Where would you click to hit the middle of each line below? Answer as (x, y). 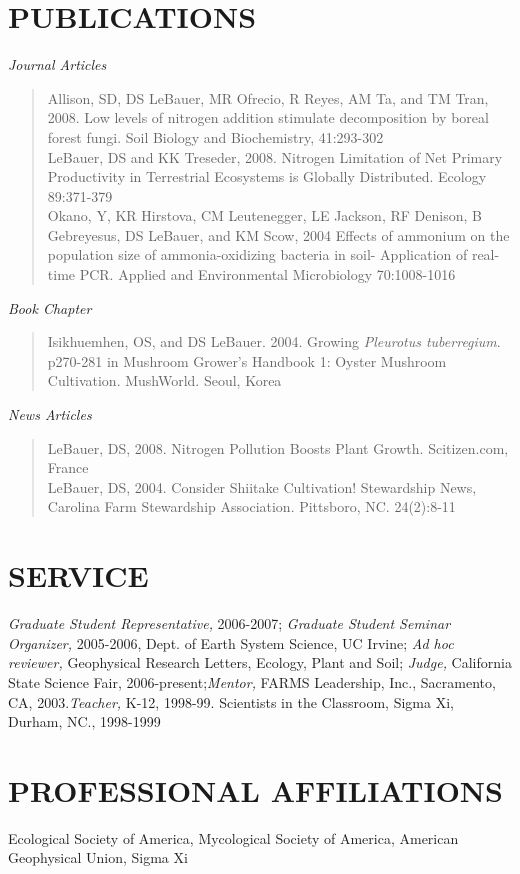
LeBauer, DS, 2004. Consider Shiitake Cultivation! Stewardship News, (262, 486)
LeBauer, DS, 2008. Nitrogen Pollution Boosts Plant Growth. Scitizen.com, (278, 447)
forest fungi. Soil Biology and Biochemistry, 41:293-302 (215, 136)
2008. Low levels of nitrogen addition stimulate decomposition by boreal (268, 117)
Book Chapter (50, 307)
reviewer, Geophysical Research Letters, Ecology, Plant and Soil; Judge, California (260, 662)
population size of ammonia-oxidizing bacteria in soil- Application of (257, 254)
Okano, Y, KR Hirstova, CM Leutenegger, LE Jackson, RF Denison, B (264, 215)
